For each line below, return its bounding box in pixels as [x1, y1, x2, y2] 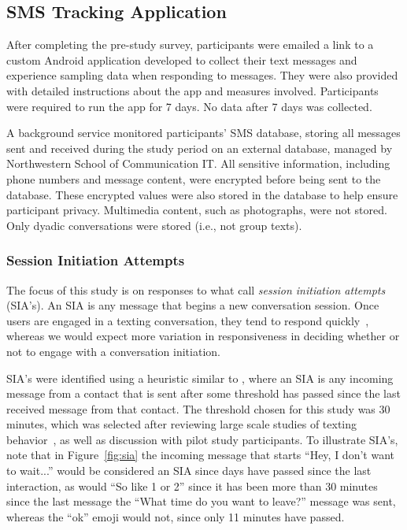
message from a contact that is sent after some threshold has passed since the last [6, 385, 401, 402]
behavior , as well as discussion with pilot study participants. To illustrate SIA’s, [6, 431, 398, 447]
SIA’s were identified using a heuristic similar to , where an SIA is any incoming [6, 369, 394, 386]
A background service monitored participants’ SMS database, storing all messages [6, 124, 401, 141]
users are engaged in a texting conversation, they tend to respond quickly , [6, 312, 369, 328]
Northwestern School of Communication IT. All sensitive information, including [6, 155, 390, 172]
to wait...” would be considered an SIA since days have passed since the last [6, 462, 372, 479]
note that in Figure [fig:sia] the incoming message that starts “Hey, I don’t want [6, 447, 394, 463]
